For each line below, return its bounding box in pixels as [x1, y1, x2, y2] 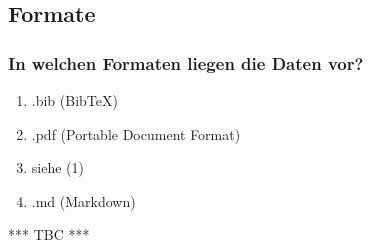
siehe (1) [31, 157, 84, 178]
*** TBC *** [8, 224, 90, 245]
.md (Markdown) [31, 190, 136, 211]
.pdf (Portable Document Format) [31, 123, 241, 144]
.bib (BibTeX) [31, 90, 118, 110]
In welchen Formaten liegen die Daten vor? [8, 50, 364, 75]
